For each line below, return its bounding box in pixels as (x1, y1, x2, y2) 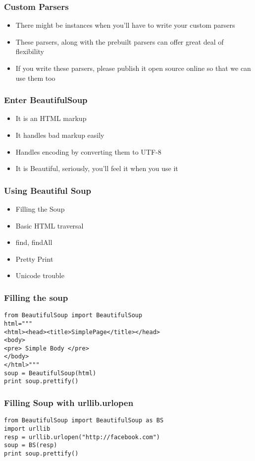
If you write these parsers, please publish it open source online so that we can (15, 63, 251, 73)
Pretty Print (15, 253, 53, 264)
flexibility (15, 46, 44, 57)
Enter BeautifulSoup (4, 94, 88, 106)
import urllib (4, 425, 51, 432)
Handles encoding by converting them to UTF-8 (15, 146, 161, 157)
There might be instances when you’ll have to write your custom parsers (15, 20, 235, 30)
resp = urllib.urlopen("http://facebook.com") (4, 433, 160, 441)
